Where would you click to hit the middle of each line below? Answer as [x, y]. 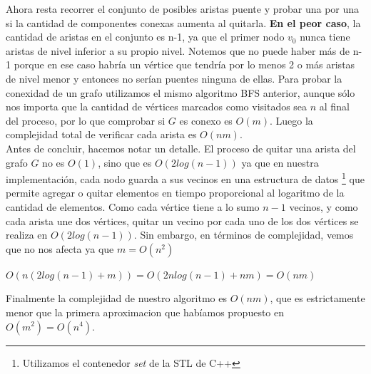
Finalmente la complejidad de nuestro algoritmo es [116, 298]
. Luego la [291, 120]
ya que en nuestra [280, 162]
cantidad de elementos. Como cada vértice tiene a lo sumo [133, 206]
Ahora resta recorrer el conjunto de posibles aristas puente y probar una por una [183, 9]
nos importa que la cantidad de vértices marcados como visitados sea [157, 107]
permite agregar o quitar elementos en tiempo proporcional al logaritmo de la [175, 193]
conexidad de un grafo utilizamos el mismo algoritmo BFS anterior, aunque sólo [181, 92]
